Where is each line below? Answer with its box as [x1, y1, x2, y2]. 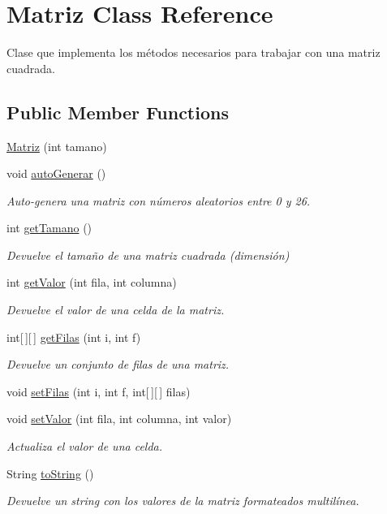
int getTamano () [6, 219, 92, 236]
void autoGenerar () [6, 165, 106, 182]
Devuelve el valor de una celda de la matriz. [6, 301, 225, 318]
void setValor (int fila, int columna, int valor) [6, 410, 232, 427]
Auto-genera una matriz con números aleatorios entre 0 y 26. [6, 192, 311, 209]
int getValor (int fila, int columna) [6, 274, 177, 291]
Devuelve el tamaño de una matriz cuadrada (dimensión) [6, 246, 290, 263]
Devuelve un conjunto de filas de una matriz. [6, 356, 230, 373]
